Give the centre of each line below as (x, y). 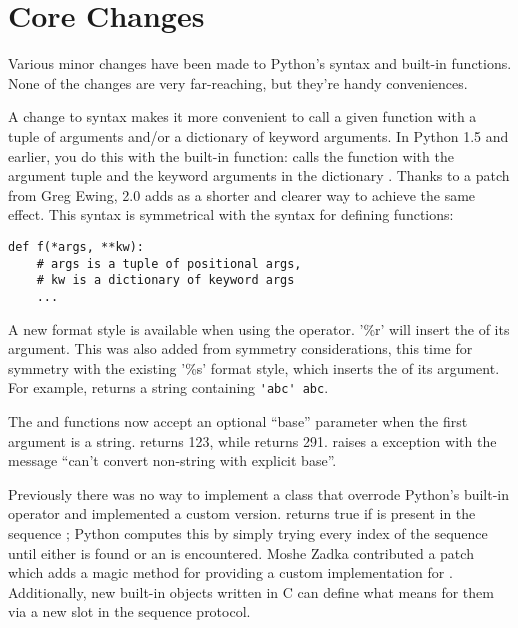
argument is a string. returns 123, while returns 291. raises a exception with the (252, 440)
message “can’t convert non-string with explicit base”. (172, 460)
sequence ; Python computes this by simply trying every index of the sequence (248, 532)
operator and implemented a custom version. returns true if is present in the (242, 513)
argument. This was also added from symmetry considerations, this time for (240, 348)
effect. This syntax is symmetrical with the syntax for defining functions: (231, 214)
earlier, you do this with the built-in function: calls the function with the (231, 155)
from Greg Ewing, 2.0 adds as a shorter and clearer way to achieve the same (242, 194)
